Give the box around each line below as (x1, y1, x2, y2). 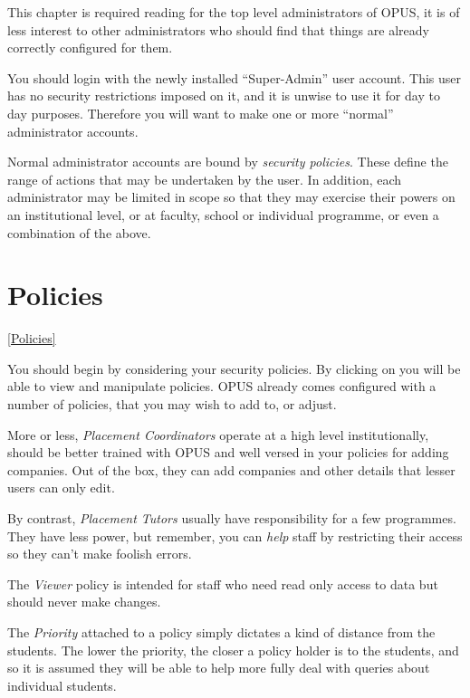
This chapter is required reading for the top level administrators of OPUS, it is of (7, 3, 460, 21)
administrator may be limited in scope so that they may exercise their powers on (7, 187, 456, 206)
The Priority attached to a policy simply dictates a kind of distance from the (7, 622, 436, 641)
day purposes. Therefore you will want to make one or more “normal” (7, 103, 394, 122)
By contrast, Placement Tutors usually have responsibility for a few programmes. (7, 509, 456, 527)
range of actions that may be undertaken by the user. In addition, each (7, 169, 402, 188)
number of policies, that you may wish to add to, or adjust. (7, 395, 337, 414)
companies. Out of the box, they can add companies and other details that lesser (7, 460, 456, 479)
